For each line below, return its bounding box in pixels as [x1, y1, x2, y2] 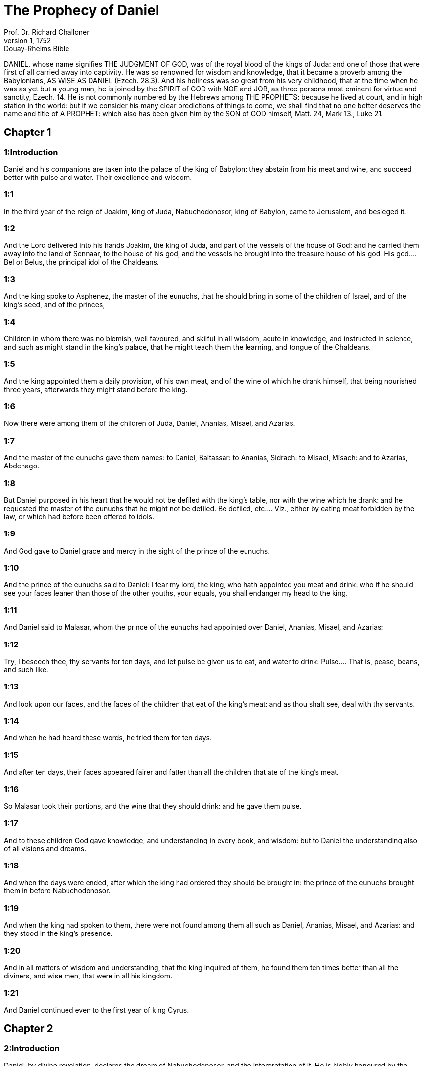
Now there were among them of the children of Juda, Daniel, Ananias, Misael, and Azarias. [4, 419, 295, 428]
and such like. [4, 665, 48, 674]
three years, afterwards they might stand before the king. [4, 385, 188, 394]
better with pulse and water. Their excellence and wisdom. [4, 173, 192, 181]
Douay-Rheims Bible [4, 44, 69, 53]
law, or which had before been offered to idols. [4, 512, 155, 521]
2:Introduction [4, 1043, 60, 1053]
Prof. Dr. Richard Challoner [4, 27, 90, 36]
